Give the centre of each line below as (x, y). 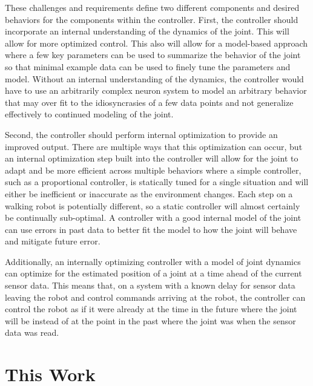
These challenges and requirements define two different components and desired (152, 7)
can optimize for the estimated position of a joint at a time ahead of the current (153, 273)
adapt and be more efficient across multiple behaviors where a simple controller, (153, 170)
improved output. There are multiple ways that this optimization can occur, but (154, 146)
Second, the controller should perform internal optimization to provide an (141, 134)
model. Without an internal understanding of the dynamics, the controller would (154, 78)
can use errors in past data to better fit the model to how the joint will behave (151, 229)
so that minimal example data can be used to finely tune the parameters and (148, 66)
